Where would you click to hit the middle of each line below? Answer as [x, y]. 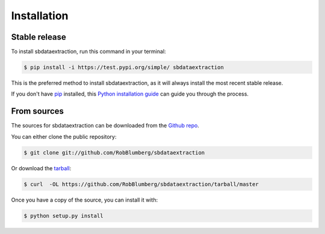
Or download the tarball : [41, 168]
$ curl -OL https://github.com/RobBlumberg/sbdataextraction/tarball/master [141, 184]
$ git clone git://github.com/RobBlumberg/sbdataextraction [114, 152]
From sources [38, 111]
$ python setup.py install [63, 216]
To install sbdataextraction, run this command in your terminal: [88, 52]
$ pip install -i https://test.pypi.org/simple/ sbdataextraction [124, 67]
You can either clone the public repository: [64, 137]
